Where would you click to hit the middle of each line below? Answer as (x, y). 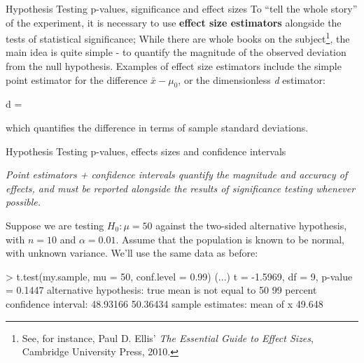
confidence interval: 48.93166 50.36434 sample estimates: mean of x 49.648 (164, 303)
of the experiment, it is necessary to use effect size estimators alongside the (174, 22)
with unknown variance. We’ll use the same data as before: (132, 253)
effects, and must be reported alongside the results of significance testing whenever (181, 188)
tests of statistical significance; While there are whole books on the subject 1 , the (178, 37)
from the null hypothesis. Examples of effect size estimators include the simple (174, 66)
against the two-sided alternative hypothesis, (251, 225)
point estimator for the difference (77, 79)
